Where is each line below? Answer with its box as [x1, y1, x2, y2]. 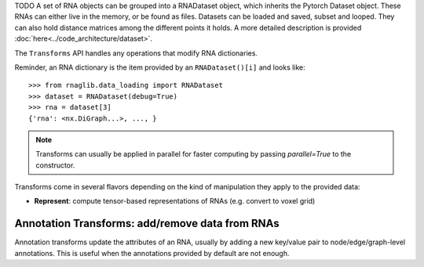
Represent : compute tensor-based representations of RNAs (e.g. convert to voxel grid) [34, 197, 316, 206]
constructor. [35, 161, 75, 170]
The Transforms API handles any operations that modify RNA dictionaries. [14, 48, 258, 58]
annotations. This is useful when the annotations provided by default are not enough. [14, 248, 290, 258]
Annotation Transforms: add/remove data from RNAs [14, 217, 280, 230]
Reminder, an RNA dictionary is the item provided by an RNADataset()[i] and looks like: [14, 63, 305, 72]
